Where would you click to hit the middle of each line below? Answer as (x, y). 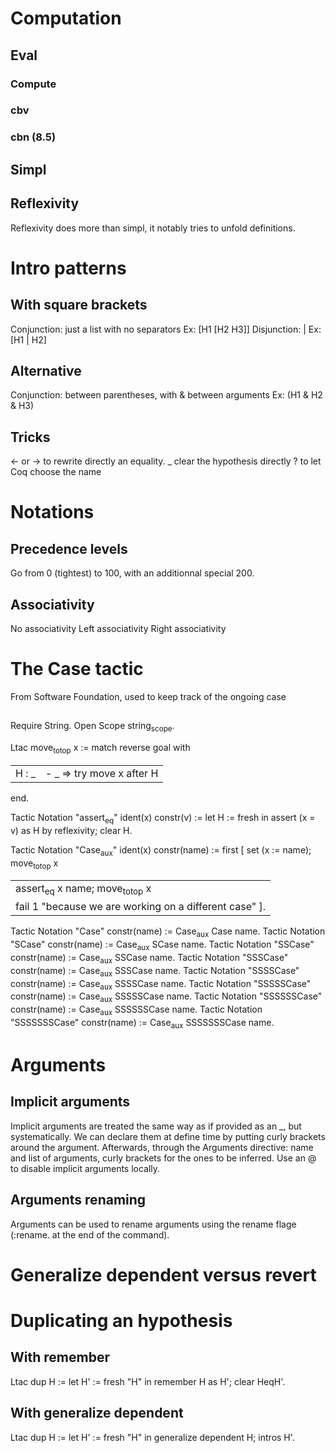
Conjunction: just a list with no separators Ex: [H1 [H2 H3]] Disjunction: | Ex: (166, 329)
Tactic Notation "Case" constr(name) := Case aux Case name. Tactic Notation (168, 932)
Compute (33, 84)
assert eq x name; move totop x (83, 889)
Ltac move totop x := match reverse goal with (100, 749)
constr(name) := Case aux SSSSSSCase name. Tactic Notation (136, 1010)
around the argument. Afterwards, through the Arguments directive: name (162, 1147)
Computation (66, 18)
